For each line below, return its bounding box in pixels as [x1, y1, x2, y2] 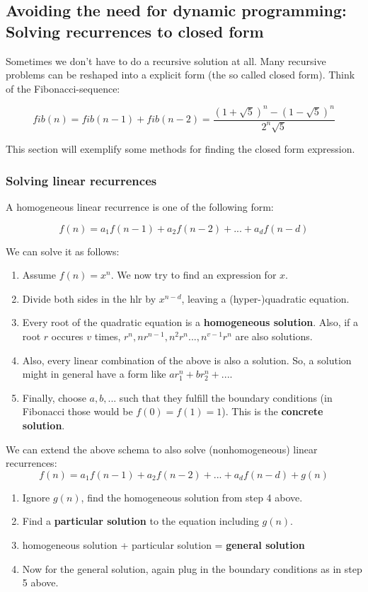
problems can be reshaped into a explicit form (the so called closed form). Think [6, 67, 355, 82]
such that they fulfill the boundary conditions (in [119, 390, 333, 405]
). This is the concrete [222, 404, 323, 419]
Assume [22, 267, 56, 282]
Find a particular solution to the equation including [22, 513, 259, 528]
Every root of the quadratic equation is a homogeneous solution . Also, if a [22, 315, 359, 330]
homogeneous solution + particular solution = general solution [22, 538, 305, 552]
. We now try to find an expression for [110, 267, 277, 282]
